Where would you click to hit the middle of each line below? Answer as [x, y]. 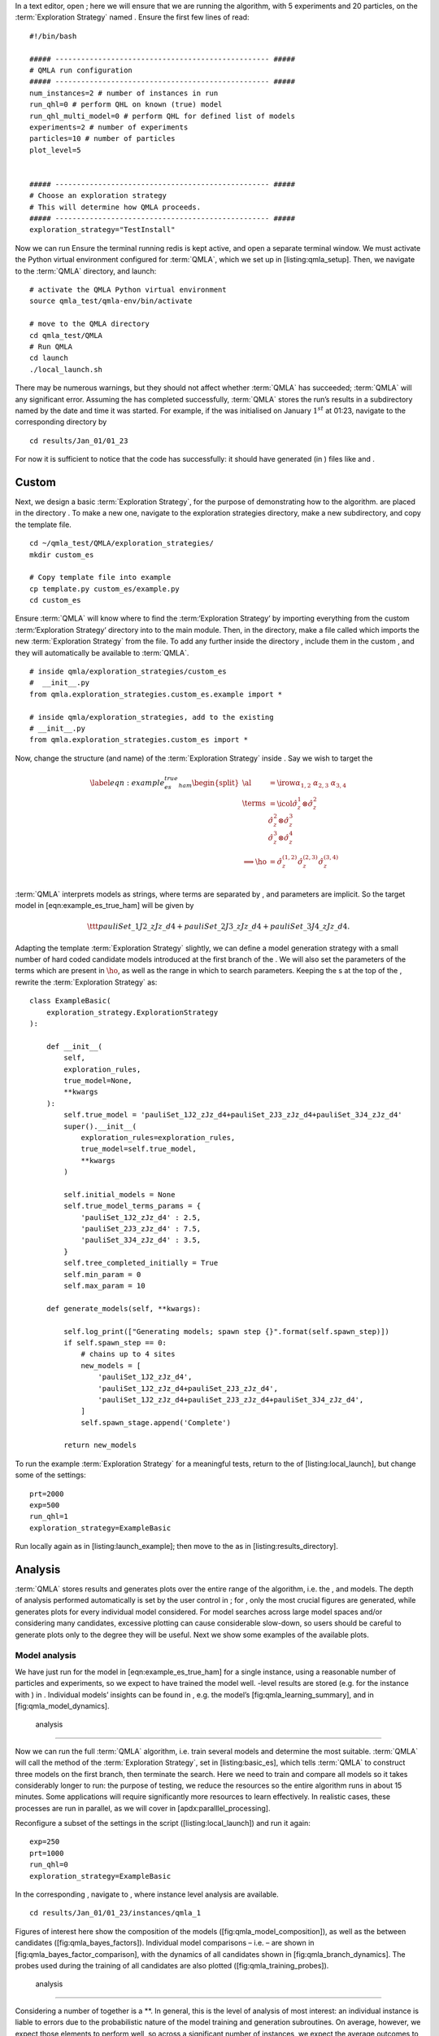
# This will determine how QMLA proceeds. [115, 207]
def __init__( [74, 1046]
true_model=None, [98, 1080]
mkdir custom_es [62, 555]
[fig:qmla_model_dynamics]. [62, 1705]
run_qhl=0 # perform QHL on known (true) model [126, 105]
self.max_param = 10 [104, 1286]
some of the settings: [51, 1475]
